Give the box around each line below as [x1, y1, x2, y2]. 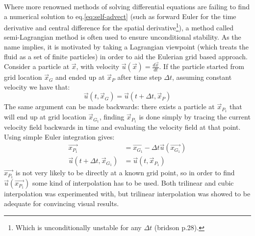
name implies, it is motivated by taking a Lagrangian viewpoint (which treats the [4, 42, 249, 52]
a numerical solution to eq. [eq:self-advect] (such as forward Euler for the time [4, 11, 236, 21]
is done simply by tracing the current [139, 112, 251, 122]
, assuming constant [172, 72, 232, 82]
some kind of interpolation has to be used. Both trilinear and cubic [32, 178, 234, 188]
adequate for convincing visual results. [4, 198, 119, 208]
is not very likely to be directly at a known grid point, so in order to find [15, 167, 235, 178]
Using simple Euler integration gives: [4, 131, 115, 142]
